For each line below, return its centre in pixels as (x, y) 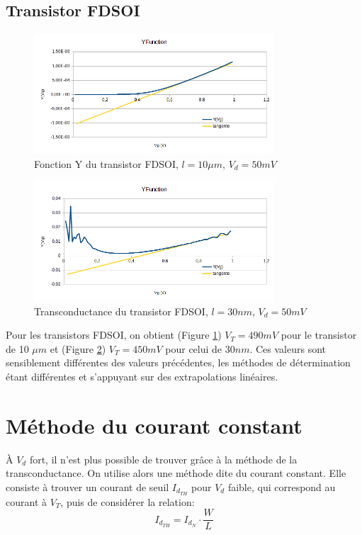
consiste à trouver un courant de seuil (87, 486)
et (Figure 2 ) (78, 348)
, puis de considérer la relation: (128, 501)
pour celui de (194, 348)
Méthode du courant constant (154, 425)
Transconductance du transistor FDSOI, (121, 311)
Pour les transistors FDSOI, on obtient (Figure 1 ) (114, 335)
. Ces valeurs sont (288, 348)
